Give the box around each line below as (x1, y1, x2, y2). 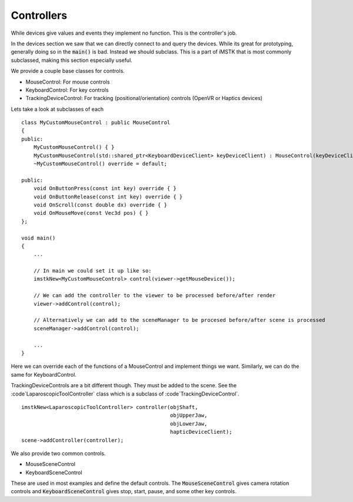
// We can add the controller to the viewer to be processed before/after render (33, 292, 276, 299)
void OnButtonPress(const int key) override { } (33, 185, 176, 192)
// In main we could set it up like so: (33, 268, 152, 274)
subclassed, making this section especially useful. (11, 56, 132, 64)
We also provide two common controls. (11, 450, 106, 457)
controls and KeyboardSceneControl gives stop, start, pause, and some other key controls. (11, 488, 237, 495)
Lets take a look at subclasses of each (11, 105, 104, 112)
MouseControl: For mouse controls (25, 78, 110, 85)
